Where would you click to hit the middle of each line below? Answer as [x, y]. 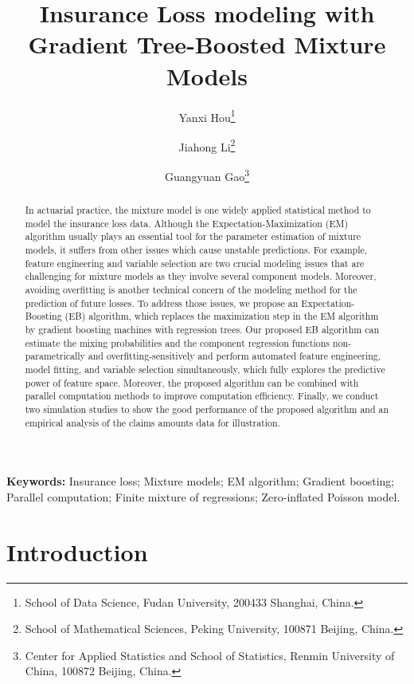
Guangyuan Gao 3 [207, 175]
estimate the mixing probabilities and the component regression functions [178, 342]
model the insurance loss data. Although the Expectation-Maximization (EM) [187, 223]
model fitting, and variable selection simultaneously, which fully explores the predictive [205, 369]
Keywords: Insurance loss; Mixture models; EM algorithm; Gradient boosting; [201, 481]
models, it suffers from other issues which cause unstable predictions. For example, [196, 250]
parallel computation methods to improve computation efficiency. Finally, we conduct [202, 396]
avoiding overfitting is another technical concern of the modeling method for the [191, 289]
